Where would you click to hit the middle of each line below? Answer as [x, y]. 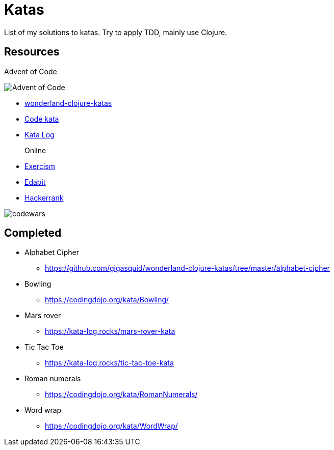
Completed [33, 233]
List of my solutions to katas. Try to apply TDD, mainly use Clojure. [116, 32]
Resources [32, 52]
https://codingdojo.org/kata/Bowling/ [107, 300]
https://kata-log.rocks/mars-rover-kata [110, 331]
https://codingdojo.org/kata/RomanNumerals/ [121, 395]
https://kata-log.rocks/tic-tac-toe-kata [109, 363]
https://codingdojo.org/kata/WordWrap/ [111, 426]
